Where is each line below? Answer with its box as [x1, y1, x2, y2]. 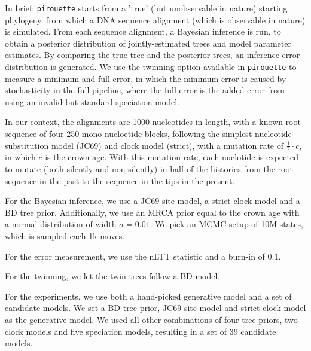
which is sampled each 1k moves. [5, 230, 125, 242]
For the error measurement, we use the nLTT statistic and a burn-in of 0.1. [5, 249, 281, 262]
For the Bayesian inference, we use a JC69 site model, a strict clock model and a [5, 194, 300, 207]
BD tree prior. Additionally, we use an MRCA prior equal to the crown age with [5, 206, 300, 218]
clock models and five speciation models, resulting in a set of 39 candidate [5, 325, 276, 337]
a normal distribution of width [5, 218, 117, 230]
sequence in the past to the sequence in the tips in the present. [5, 174, 235, 187]
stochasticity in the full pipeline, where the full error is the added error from [5, 84, 285, 96]
